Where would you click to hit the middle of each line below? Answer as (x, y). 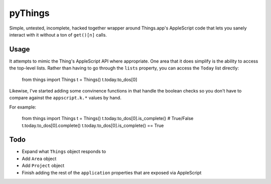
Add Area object (39, 158)
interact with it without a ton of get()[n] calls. (58, 34)
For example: (23, 107)
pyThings (29, 13)
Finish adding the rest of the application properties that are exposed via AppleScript (112, 172)
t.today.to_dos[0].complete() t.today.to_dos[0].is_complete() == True (93, 125)
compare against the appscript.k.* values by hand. (65, 98)
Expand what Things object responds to (64, 151)
